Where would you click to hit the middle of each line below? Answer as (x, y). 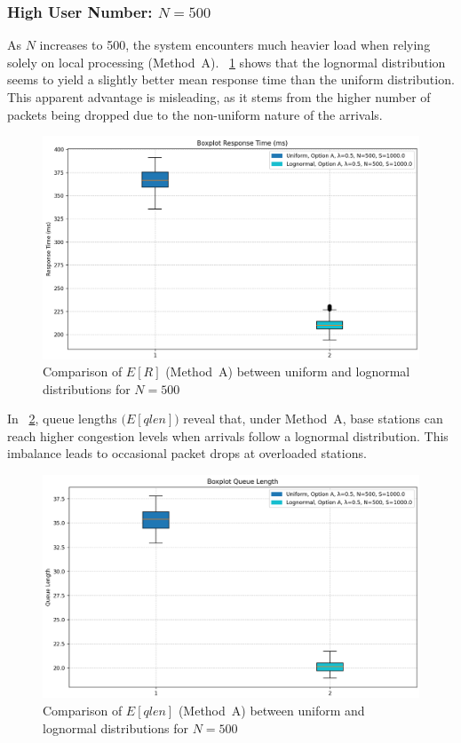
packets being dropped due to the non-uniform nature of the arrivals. (195, 114)
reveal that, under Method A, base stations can (313, 419)
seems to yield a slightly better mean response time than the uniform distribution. (231, 79)
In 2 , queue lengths (62, 419)
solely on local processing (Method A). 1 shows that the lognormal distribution (227, 62)
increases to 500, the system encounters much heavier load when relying (235, 45)
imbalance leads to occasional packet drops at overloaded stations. (187, 453)
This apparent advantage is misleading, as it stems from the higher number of (219, 97)
